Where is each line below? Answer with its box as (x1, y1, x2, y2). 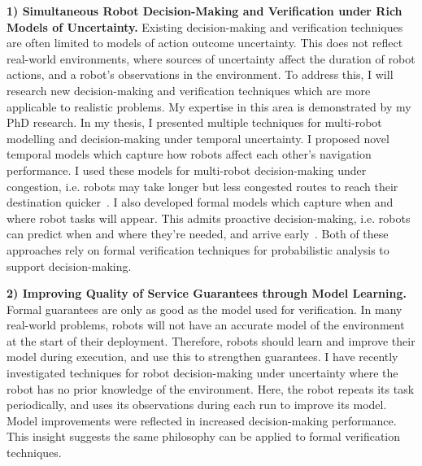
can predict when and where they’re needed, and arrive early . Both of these (7, 225, 389, 242)
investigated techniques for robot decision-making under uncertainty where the (7, 364, 398, 381)
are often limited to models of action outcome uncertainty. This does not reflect (7, 34, 403, 51)
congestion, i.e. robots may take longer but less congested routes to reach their (7, 177, 398, 194)
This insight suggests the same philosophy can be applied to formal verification (7, 428, 401, 445)
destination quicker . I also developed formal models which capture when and (7, 194, 394, 211)
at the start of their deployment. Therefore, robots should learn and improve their (7, 332, 415, 349)
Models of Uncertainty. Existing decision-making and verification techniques (7, 18, 403, 35)
